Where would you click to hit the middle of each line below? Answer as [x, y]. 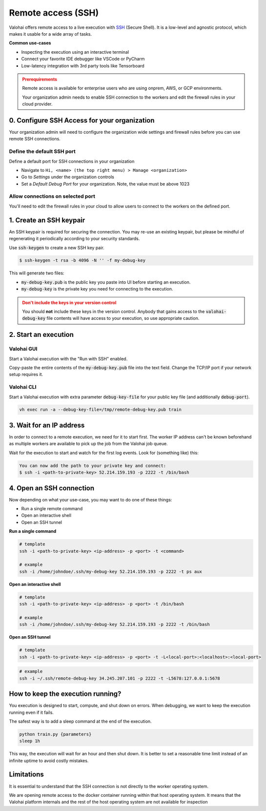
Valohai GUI [23, 349]
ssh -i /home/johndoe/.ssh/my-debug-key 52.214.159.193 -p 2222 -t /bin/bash [114, 624]
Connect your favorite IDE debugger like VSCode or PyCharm [83, 59]
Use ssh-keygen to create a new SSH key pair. [57, 248]
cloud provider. [37, 104]
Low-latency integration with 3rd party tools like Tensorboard [83, 65]
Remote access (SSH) [54, 13]
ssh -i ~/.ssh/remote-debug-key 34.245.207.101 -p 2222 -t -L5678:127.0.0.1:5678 [120, 678]
